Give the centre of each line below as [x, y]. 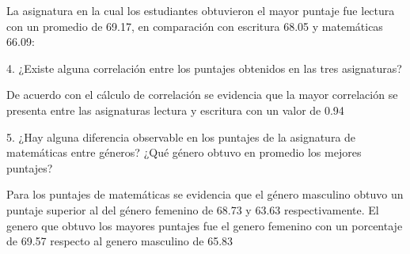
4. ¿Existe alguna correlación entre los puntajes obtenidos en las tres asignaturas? [204, 68]
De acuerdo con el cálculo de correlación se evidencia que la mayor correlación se [202, 95]
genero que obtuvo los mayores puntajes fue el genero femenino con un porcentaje [205, 225]
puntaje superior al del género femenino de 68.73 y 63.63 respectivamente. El [193, 209]
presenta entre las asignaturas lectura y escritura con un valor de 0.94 [175, 110]
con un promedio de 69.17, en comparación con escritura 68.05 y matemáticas [195, 26]
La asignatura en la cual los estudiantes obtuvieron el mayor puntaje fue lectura [201, 10]
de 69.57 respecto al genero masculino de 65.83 [120, 241]
